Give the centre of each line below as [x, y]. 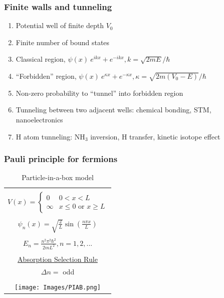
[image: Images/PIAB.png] [58, 288]
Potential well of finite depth [60, 25]
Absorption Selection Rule [58, 259]
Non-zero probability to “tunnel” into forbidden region [99, 93]
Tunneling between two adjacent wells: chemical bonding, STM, [114, 110]
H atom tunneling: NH [50, 136]
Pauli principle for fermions [61, 159]
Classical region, [41, 59]
